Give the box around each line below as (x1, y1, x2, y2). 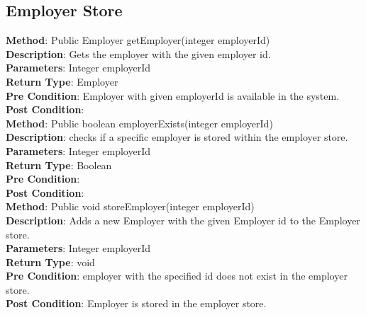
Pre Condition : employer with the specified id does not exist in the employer (6, 268, 348, 283)
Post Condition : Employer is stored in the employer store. (6, 296, 267, 311)
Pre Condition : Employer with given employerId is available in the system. (6, 88, 340, 103)
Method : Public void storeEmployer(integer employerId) (6, 199, 255, 214)
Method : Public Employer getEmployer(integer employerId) (6, 33, 270, 47)
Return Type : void (6, 254, 95, 269)
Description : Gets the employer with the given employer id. (6, 46, 271, 61)
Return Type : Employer (6, 74, 118, 88)
